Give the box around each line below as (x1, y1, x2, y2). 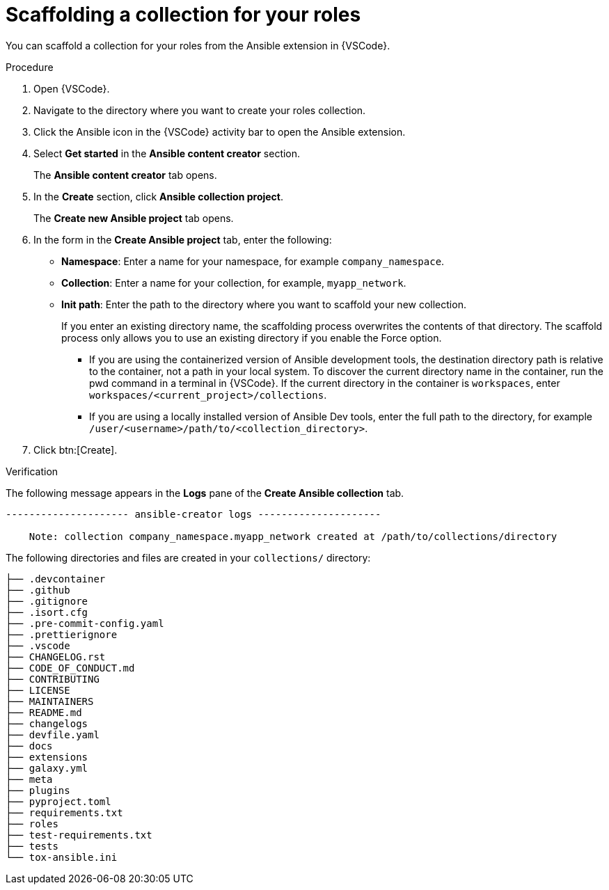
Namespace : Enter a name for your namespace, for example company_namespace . (61, 255, 445, 267)
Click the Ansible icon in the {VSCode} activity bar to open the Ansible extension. (33, 125, 406, 138)
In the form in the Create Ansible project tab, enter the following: (33, 233, 332, 246)
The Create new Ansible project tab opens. (33, 212, 234, 224)
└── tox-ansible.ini (6, 851, 118, 863)
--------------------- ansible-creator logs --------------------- (6, 508, 381, 520)
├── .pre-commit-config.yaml (6, 617, 164, 629)
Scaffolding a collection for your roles (6, 3, 361, 26)
